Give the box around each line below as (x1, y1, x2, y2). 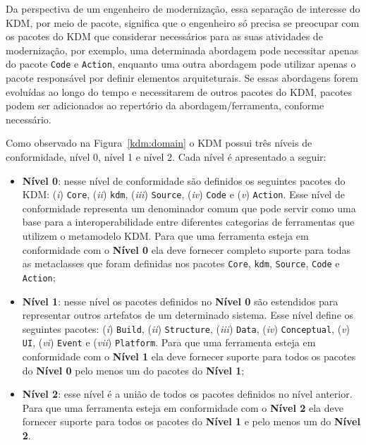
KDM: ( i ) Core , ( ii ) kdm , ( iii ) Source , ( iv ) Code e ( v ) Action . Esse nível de (22, 187, 345, 202)
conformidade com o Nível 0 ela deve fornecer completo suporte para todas (22, 242, 351, 257)
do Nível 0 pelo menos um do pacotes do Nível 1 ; (22, 362, 245, 377)
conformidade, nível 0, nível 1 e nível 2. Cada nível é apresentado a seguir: (6, 150, 327, 164)
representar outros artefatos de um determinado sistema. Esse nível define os (22, 307, 354, 322)
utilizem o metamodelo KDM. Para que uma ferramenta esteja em (22, 228, 309, 243)
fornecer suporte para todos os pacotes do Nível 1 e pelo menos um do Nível (22, 414, 360, 429)
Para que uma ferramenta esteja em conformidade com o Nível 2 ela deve (22, 400, 343, 415)
